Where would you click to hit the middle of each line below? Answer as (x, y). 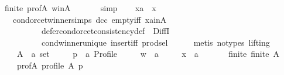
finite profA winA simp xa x (80, 8)
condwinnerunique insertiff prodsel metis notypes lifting (155, 42)
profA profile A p (50, 65)
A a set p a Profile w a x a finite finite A (148, 54)
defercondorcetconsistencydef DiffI (105, 31)
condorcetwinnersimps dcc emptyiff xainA (90, 19)
